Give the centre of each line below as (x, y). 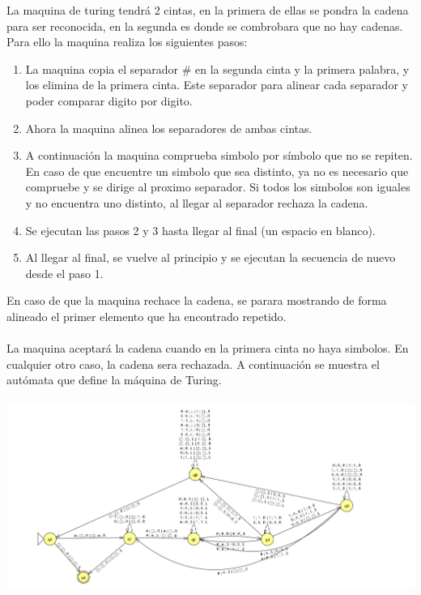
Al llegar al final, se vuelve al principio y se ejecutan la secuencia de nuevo (210, 257)
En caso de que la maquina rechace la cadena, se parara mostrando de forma (197, 300)
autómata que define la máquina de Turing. (114, 380)
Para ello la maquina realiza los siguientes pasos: (127, 42)
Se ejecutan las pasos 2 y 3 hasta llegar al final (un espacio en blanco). (200, 230)
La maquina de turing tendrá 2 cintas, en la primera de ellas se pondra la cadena (208, 10)
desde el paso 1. (64, 273)
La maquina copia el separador (102, 68)
